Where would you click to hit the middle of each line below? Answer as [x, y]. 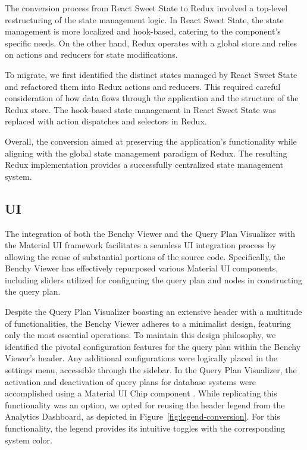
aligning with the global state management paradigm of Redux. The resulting [146, 153]
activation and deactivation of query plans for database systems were [131, 381]
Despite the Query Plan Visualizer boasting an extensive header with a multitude [153, 312]
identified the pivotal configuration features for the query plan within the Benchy [153, 346]
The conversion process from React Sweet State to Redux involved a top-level [146, 8]
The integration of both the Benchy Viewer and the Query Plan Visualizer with [150, 233]
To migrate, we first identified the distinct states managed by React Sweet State [151, 74]
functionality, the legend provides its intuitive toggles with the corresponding [145, 428]
